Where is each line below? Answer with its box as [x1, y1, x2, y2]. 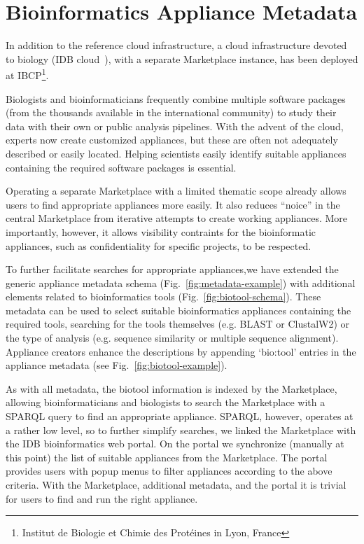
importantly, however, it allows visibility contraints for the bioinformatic [6, 224, 316, 239]
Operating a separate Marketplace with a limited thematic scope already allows [6, 183, 346, 198]
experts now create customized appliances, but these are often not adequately [6, 132, 338, 147]
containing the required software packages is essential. [6, 160, 237, 174]
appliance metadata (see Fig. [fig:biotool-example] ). [6, 358, 227, 372]
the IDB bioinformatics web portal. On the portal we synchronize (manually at [6, 436, 344, 451]
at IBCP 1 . [6, 66, 49, 82]
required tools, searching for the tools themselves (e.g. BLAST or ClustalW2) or [6, 316, 350, 331]
